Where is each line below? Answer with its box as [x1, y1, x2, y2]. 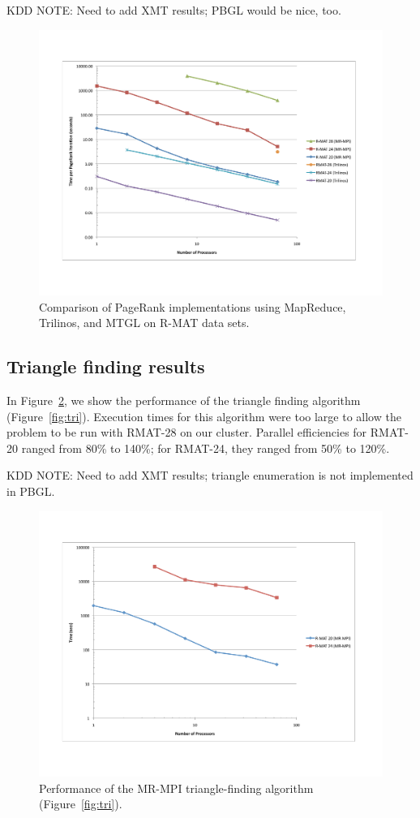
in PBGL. [6, 483, 55, 500]
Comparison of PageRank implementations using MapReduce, [39, 298, 346, 315]
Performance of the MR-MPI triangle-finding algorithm [39, 779, 314, 796]
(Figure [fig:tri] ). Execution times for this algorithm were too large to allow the [6, 407, 401, 424]
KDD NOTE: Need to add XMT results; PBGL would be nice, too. [6, 2, 341, 18]
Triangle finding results [6, 354, 205, 379]
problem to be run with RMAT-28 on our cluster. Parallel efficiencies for [6, 424, 367, 441]
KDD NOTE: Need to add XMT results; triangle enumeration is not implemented [6, 467, 414, 484]
